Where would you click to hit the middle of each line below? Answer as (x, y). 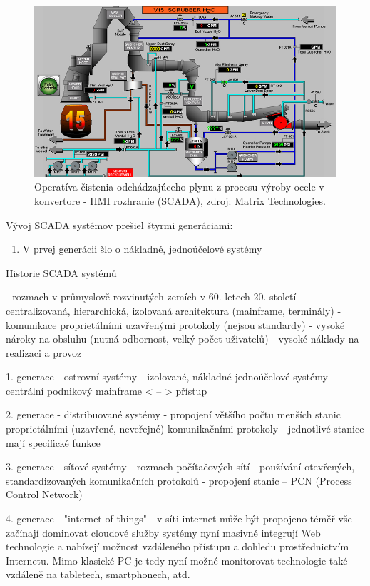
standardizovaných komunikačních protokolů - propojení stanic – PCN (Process (179, 480)
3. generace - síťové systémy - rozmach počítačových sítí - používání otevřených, (180, 466)
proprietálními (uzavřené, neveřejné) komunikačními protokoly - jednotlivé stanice (185, 429)
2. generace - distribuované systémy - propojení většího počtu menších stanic (173, 414)
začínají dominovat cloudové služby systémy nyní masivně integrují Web (163, 532)
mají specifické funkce (53, 442)
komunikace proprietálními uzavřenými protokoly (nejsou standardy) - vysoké (175, 324)
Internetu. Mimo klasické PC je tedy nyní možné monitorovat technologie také (177, 560)
